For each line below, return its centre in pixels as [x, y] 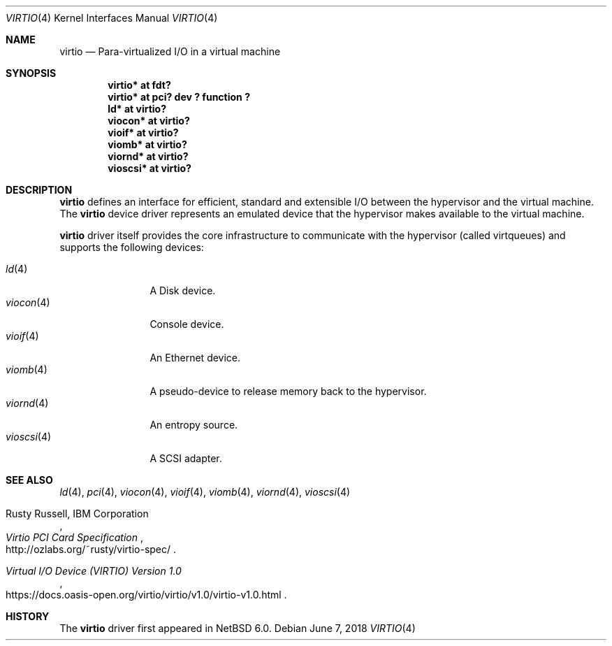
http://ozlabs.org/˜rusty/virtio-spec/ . [91, 549]
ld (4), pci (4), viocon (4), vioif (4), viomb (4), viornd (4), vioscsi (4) [205, 492]
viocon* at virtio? [149, 121]
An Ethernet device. [195, 358]
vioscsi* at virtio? [150, 168]
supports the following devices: [132, 247]
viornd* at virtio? [148, 156]
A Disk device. [183, 290]
